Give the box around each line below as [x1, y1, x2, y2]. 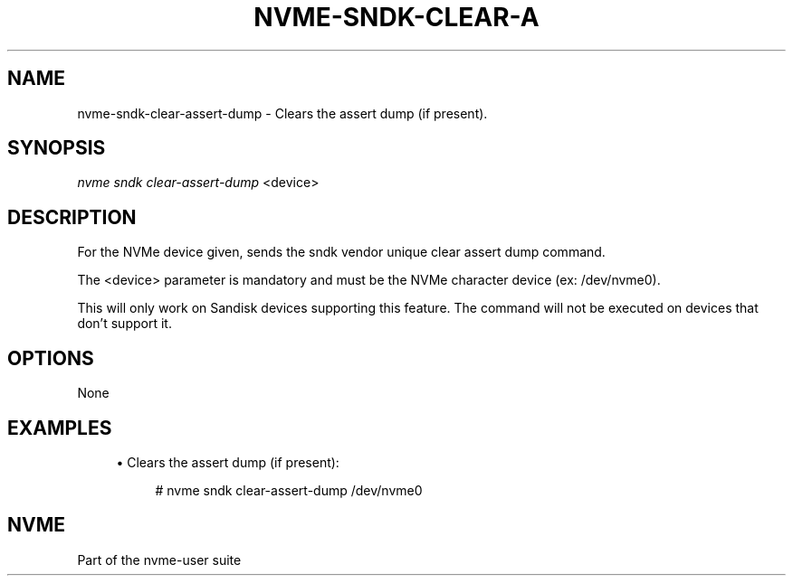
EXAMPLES [7, 416, 112, 439]
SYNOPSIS [7, 136, 106, 160]
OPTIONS [7, 346, 94, 370]
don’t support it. [77, 315, 172, 332]
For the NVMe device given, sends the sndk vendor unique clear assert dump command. [77, 244, 606, 260]
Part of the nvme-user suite [77, 551, 242, 568]
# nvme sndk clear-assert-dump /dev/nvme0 [155, 482, 423, 498]
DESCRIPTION [7, 205, 137, 229]
